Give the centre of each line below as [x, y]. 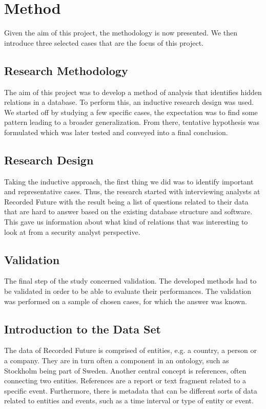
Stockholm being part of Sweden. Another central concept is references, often [125, 370]
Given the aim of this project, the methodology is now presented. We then [121, 33]
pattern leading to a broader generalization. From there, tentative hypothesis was [132, 122]
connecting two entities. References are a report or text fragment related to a [125, 380]
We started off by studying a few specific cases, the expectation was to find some [131, 112]
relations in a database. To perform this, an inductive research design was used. [129, 102]
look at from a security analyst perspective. [72, 231]
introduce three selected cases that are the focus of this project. [104, 42]
